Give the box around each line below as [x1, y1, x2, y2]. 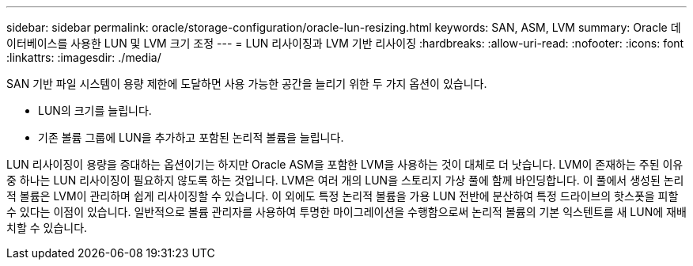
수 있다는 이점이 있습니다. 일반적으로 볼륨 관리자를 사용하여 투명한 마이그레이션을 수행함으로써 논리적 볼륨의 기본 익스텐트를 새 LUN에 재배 [6, 205, 687, 218]
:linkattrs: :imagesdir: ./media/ [6, 51, 161, 64]
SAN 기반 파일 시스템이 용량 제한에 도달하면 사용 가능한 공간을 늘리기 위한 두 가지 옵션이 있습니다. [6, 77, 487, 90]
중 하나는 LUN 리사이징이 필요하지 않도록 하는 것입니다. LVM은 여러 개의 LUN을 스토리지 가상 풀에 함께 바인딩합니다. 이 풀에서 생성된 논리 [6, 173, 684, 187]
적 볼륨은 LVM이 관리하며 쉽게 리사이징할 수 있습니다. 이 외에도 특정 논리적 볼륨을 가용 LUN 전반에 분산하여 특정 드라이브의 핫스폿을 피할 [6, 189, 679, 203]
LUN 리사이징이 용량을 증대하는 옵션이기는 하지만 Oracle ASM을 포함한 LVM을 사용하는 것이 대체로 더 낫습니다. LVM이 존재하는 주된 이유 [6, 158, 684, 171]
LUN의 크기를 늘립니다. [38, 104, 152, 117]
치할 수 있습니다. [6, 221, 88, 234]
